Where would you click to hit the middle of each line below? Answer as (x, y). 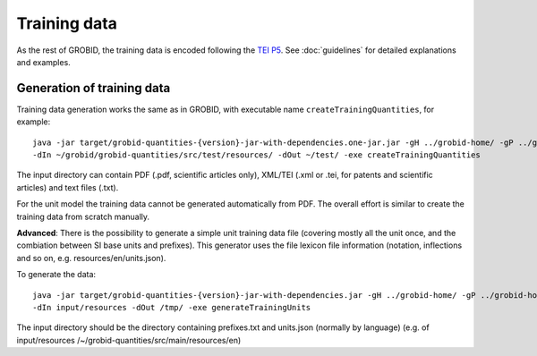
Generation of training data (94, 88)
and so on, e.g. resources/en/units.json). (91, 258)
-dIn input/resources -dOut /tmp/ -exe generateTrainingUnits (172, 307)
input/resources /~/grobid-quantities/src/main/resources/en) (129, 340)
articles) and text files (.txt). (68, 187)
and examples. (43, 62)
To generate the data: (56, 275)
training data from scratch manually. (83, 216)
